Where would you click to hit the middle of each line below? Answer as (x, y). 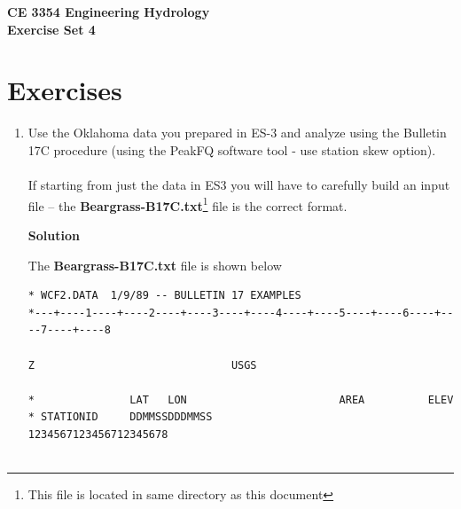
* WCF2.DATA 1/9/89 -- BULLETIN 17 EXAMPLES (164, 296)
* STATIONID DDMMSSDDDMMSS (120, 417)
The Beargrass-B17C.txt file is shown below (155, 265)
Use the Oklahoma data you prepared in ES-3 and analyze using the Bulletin (237, 133)
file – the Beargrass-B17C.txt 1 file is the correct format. (188, 204)
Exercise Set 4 (51, 29)
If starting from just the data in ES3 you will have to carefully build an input (239, 185)
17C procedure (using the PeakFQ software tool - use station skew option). (232, 149)
